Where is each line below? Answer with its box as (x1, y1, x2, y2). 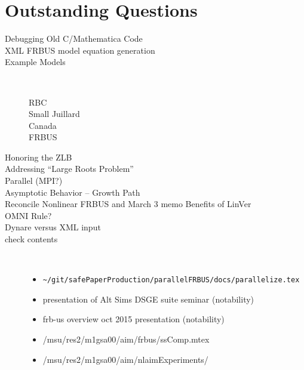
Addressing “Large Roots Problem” (5, 162, 134, 175)
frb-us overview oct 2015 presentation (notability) (42, 313, 225, 325)
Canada (29, 119, 57, 131)
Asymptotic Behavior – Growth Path (5, 186, 140, 198)
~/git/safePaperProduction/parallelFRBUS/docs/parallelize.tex (42, 276, 300, 285)
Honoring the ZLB (5, 150, 72, 163)
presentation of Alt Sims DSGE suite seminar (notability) (42, 292, 254, 305)
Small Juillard (29, 107, 80, 120)
